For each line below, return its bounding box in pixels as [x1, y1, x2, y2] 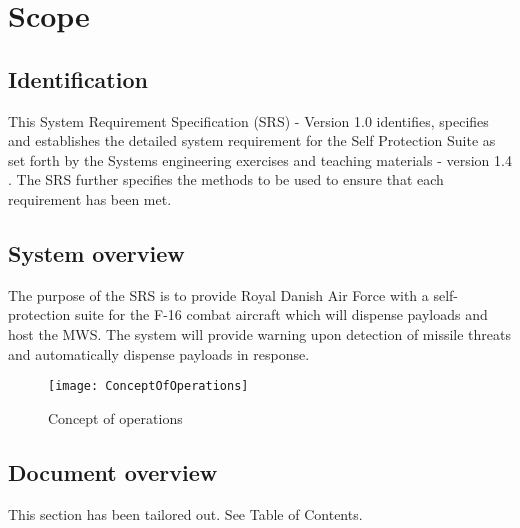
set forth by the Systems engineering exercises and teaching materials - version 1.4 [8, 149, 512, 170]
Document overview [8, 456, 218, 487]
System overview [8, 237, 185, 268]
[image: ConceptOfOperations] [48, 379, 249, 394]
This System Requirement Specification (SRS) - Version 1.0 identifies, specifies [8, 110, 489, 131]
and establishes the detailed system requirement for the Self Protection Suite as [8, 130, 496, 151]
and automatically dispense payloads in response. [8, 343, 310, 364]
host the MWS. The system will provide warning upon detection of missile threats [8, 323, 512, 344]
